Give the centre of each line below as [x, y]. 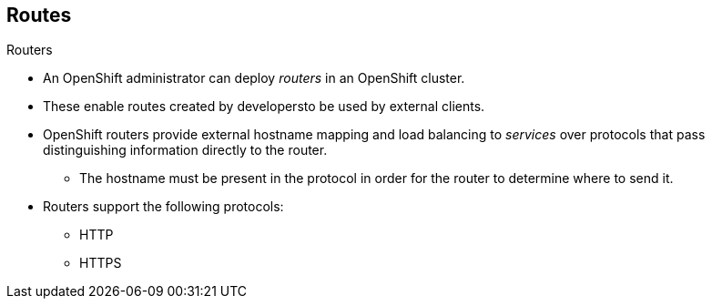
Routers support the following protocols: [163, 207]
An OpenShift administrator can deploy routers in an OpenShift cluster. [254, 78]
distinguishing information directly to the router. [185, 150]
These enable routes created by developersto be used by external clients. [264, 107]
